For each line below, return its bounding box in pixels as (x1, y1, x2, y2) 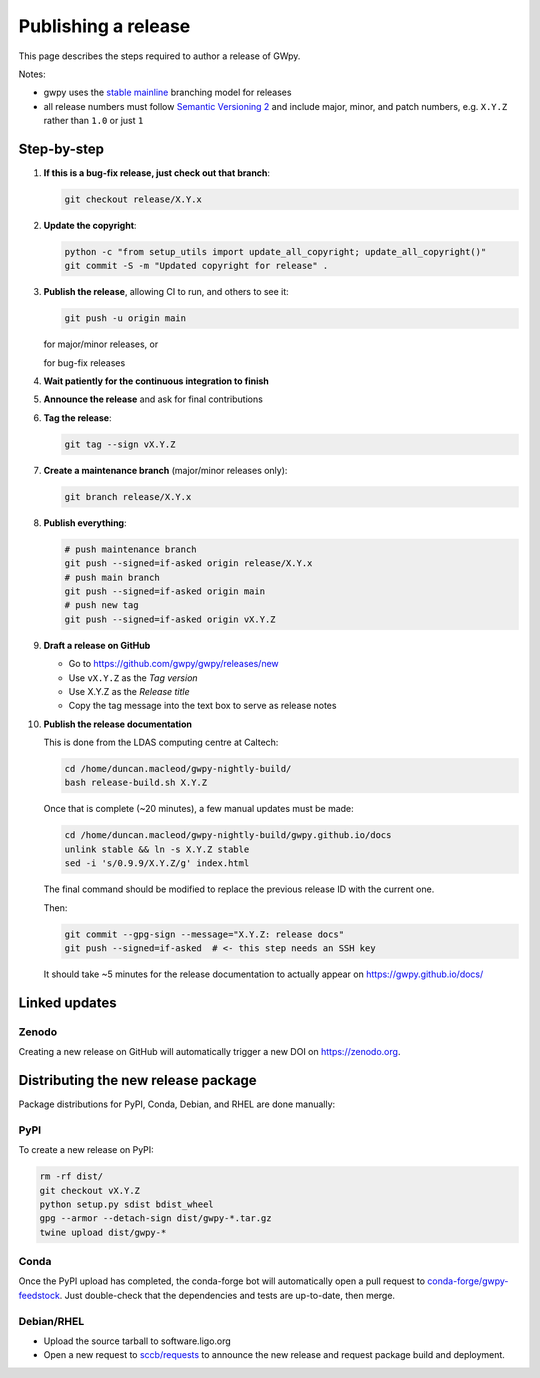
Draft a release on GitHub (43, 639, 151, 651)
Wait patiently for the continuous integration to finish (43, 375, 270, 387)
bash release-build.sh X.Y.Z (64, 777, 208, 789)
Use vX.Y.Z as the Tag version (68, 671, 199, 684)
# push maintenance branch (64, 543, 197, 555)
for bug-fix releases (43, 356, 126, 369)
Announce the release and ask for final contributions (43, 393, 264, 405)
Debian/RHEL (18, 1314, 85, 1328)
